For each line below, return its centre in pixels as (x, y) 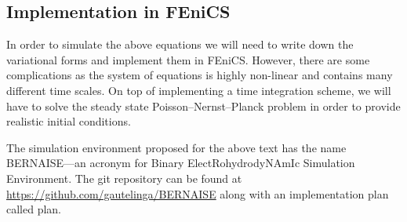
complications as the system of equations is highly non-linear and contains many (200, 75)
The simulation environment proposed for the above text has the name (176, 147)
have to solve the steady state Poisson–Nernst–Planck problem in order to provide (203, 106)
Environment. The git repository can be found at (124, 178)
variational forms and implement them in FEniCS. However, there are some (188, 59)
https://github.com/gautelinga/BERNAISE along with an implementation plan (198, 193)
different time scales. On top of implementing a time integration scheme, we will (199, 90)
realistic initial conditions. (69, 121)
